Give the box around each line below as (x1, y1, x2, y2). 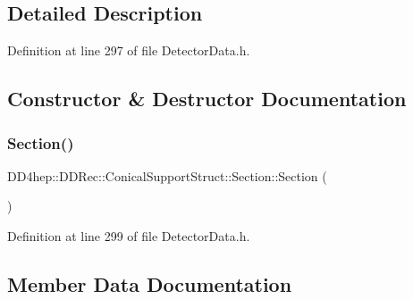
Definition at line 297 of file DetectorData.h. (7, 41, 250, 60)
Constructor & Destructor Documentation (7, 85, 407, 112)
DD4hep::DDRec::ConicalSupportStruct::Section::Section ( (7, 166, 327, 185)
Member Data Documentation (7, 270, 292, 297)
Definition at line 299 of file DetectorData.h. (7, 226, 250, 245)
